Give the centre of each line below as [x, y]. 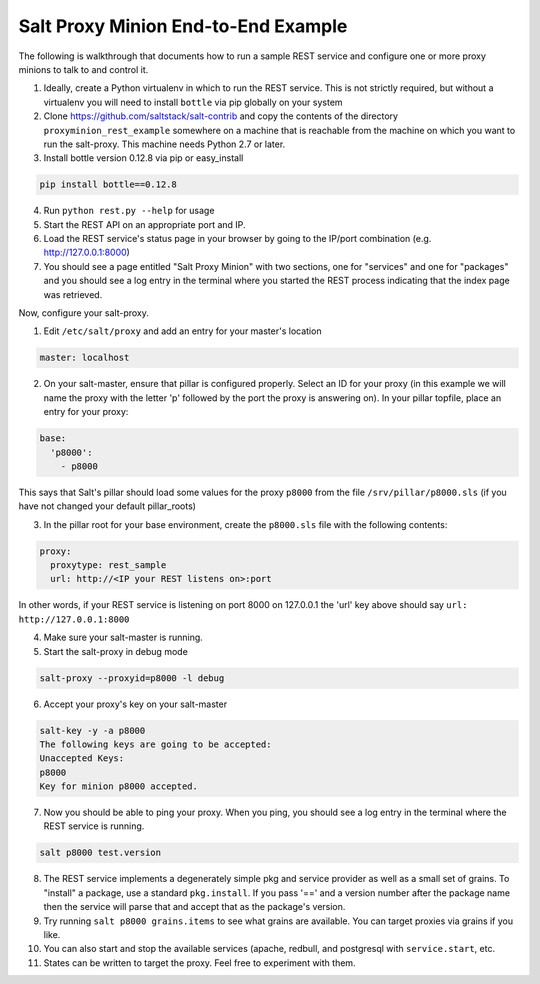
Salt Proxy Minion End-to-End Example [183, 26]
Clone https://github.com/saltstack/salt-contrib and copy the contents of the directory [221, 116]
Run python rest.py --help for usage [129, 211]
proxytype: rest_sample [108, 565]
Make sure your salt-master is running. [123, 637]
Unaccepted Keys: [82, 758]
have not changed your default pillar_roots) [107, 506]
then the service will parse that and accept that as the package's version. [194, 907]
